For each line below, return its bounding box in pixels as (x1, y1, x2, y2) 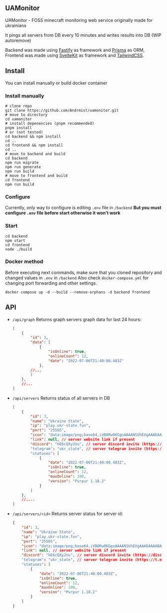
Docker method (5, 258, 44, 265)
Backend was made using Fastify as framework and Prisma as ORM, (5, 47, 145, 53)
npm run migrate (5, 160, 39, 165)
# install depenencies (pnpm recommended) (5, 121, 94, 126)
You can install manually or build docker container (5, 80, 108, 86)
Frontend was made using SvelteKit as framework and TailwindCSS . (5, 52, 144, 58)
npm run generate (5, 164, 41, 170)
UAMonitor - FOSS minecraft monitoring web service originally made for (5, 17, 153, 23)
